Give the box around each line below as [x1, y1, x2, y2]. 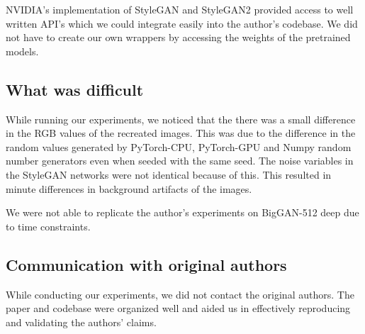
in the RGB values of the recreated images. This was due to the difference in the [6, 126, 356, 140]
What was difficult [6, 78, 144, 100]
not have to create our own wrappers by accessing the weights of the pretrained [6, 30, 351, 45]
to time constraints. [6, 218, 91, 233]
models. [6, 43, 39, 58]
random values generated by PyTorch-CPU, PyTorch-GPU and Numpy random [6, 139, 352, 154]
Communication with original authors [6, 253, 287, 275]
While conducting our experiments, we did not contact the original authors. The [6, 286, 354, 301]
